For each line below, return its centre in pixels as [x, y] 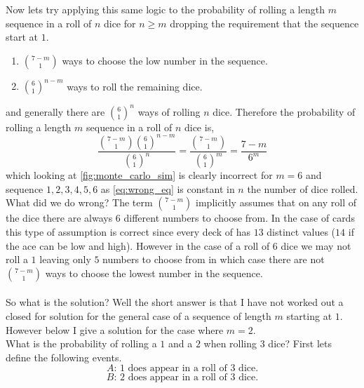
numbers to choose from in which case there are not [214, 259]
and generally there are [55, 111]
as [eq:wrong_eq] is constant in [168, 188]
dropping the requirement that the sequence [264, 23]
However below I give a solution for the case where [115, 329]
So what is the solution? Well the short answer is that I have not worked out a [175, 302]
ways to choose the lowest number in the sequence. [154, 273]
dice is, [199, 127]
